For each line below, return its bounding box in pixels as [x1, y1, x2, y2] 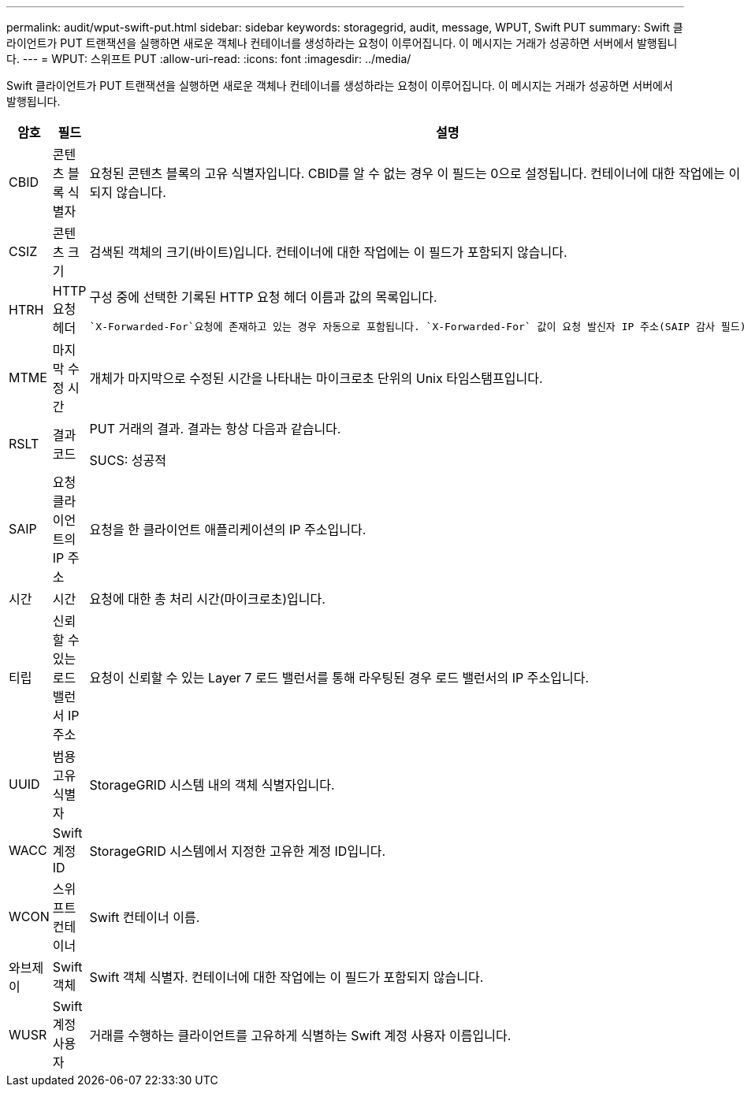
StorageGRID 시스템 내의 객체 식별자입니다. [89, 777, 335, 793]
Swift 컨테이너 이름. [89, 909, 200, 925]
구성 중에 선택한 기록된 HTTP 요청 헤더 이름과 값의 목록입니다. [89, 288, 437, 305]
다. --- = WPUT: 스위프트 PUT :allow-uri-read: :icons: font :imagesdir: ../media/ [6, 52, 411, 65]
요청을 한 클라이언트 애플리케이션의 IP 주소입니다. [89, 522, 366, 537]
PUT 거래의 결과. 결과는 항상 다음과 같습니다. [89, 421, 341, 437]
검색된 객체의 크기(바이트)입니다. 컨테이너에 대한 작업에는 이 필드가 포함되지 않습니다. [89, 244, 567, 260]
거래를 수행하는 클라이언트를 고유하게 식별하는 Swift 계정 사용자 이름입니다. [89, 1028, 511, 1043]
